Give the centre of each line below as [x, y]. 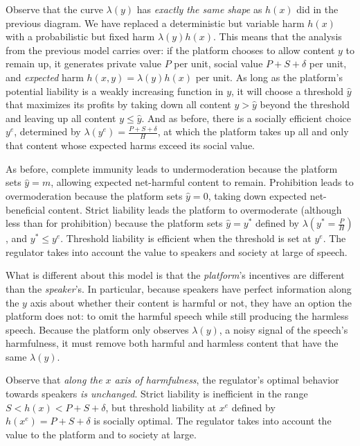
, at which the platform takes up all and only [253, 131]
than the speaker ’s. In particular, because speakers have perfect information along [179, 288]
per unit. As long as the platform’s [269, 77]
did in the [317, 9]
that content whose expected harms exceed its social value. [130, 145]
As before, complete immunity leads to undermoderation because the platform [172, 168]
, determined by [47, 131]
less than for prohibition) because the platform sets [114, 223]
